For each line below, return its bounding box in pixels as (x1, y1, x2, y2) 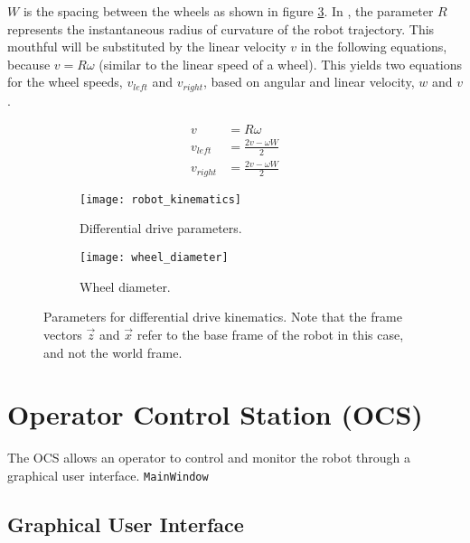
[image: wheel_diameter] (80, 251, 229, 265)
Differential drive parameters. (80, 219, 242, 238)
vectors (43, 324, 82, 343)
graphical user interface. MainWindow (7, 465, 209, 484)
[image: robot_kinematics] (80, 192, 241, 206)
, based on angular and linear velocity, (203, 72, 415, 91)
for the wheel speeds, (7, 72, 123, 91)
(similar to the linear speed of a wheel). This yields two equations (99, 54, 463, 73)
